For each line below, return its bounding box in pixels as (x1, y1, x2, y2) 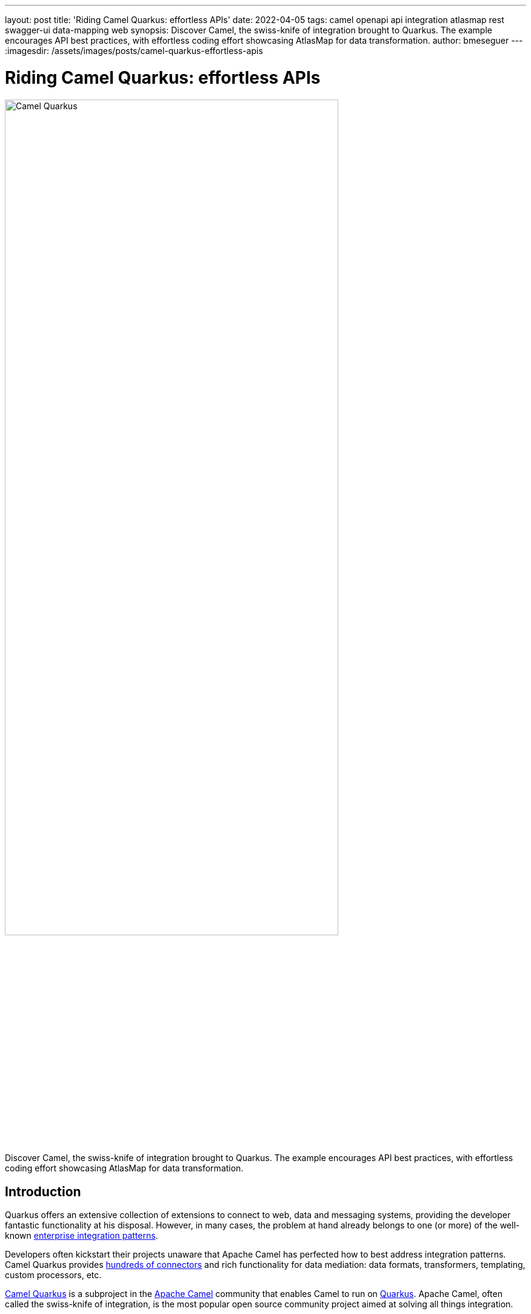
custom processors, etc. (5, 1269, 102, 1280)
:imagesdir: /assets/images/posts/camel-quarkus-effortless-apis (5, 46, 263, 56)
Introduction (5, 1184, 81, 1199)
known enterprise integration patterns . (5, 1230, 158, 1241)
